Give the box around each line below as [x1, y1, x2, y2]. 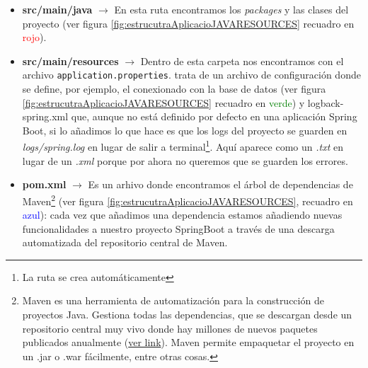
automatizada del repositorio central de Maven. [22, 235, 228, 250]
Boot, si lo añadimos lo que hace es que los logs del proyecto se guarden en [22, 122, 347, 137]
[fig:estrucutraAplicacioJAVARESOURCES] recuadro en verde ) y [22, 95, 305, 110]
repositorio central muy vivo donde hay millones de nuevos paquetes [22, 321, 318, 335]
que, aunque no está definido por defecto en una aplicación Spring [71, 109, 357, 124]
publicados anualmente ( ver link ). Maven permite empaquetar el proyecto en [22, 335, 355, 350]
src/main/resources [22, 53, 119, 68]
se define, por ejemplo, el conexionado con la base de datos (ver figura [22, 81, 326, 96]
